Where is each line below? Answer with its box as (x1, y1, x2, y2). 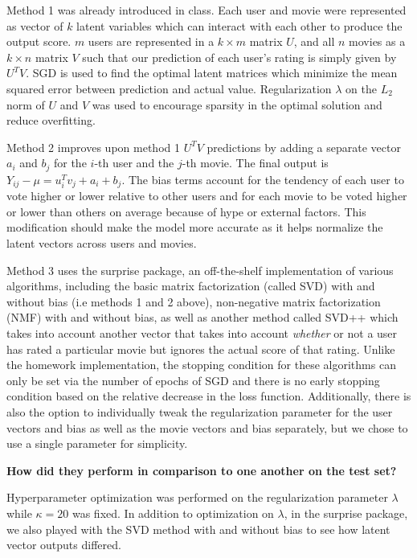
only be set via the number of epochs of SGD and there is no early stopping (6, 371, 380, 388)
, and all (293, 33, 335, 50)
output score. (6, 33, 72, 50)
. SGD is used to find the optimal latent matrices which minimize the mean (26, 64, 398, 81)
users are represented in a (88, 33, 215, 50)
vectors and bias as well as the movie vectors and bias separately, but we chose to (6, 419, 408, 436)
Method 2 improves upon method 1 (6, 138, 180, 155)
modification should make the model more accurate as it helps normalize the (6, 219, 383, 236)
